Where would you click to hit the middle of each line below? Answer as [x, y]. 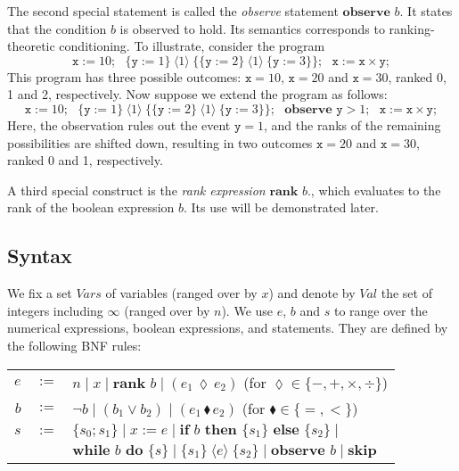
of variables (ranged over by [181, 293]
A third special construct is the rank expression [136, 190]
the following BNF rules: [74, 345]
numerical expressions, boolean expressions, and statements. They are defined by [228, 328]
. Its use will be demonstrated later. [281, 207]
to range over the [381, 310]
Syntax [40, 256]
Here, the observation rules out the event [119, 124]
